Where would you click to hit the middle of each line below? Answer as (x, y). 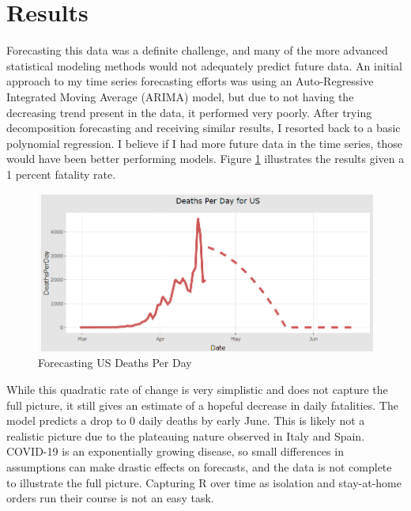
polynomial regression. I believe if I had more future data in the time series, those (205, 143)
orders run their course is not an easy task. (110, 498)
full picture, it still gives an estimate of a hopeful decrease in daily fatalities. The (202, 405)
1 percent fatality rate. (61, 174)
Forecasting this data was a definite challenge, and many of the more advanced (197, 50)
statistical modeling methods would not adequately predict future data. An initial (204, 65)
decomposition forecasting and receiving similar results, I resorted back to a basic (204, 128)
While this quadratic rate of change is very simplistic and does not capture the (197, 390)
